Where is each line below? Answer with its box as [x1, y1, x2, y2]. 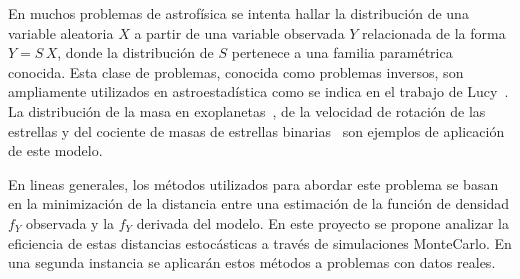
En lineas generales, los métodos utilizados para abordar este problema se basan [8, 173, 499, 194]
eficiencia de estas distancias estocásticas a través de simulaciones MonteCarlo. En [8, 232, 512, 253]
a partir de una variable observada [134, 22, 345, 43]
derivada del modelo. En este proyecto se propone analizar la [136, 212, 509, 233]
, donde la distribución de [57, 42, 214, 63]
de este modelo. [8, 140, 103, 161]
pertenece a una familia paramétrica [231, 42, 453, 63]
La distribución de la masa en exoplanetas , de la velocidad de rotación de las [8, 100, 486, 121]
